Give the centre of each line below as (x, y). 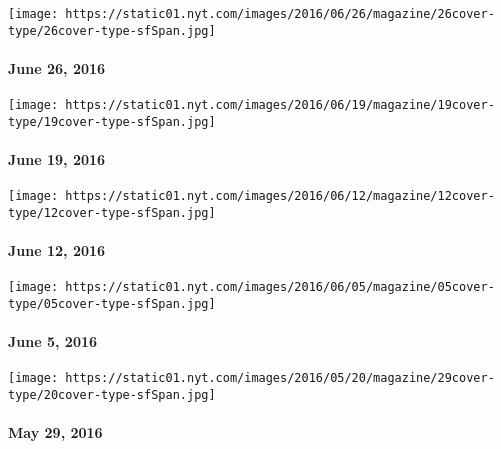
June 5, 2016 (53, 341)
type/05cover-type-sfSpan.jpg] (112, 303)
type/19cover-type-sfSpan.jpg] (112, 121)
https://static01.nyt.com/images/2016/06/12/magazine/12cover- (280, 196)
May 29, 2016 (55, 432)
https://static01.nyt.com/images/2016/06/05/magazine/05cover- (280, 287)
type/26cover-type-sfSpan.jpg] (112, 30)
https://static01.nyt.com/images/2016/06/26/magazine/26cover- (280, 14)
